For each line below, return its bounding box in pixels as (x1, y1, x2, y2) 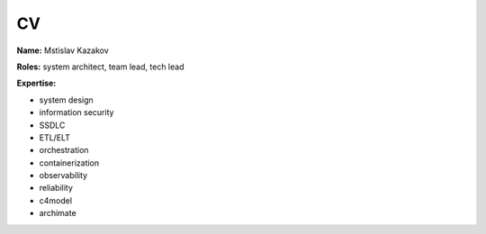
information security (39, 107, 114, 118)
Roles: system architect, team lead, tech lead (16, 61, 184, 72)
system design (39, 94, 94, 105)
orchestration (39, 145, 89, 156)
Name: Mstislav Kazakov (16, 45, 109, 56)
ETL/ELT (39, 131, 71, 143)
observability (39, 170, 88, 181)
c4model (39, 194, 72, 206)
